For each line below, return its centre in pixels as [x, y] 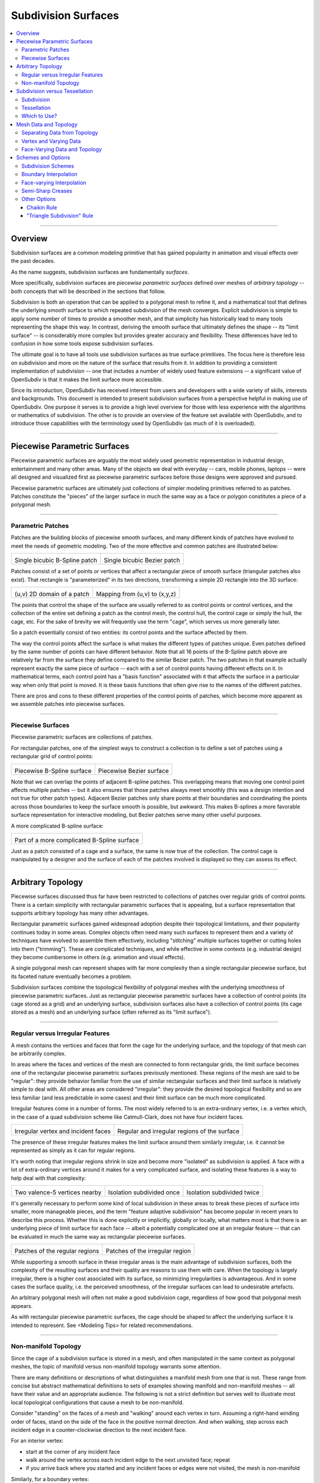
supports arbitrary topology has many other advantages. [80, 913]
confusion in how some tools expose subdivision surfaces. [82, 343]
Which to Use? [39, 116]
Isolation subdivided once [144, 1192]
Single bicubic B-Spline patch [56, 561]
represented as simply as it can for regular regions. [73, 1150]
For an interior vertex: [37, 1441]
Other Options [39, 199]
